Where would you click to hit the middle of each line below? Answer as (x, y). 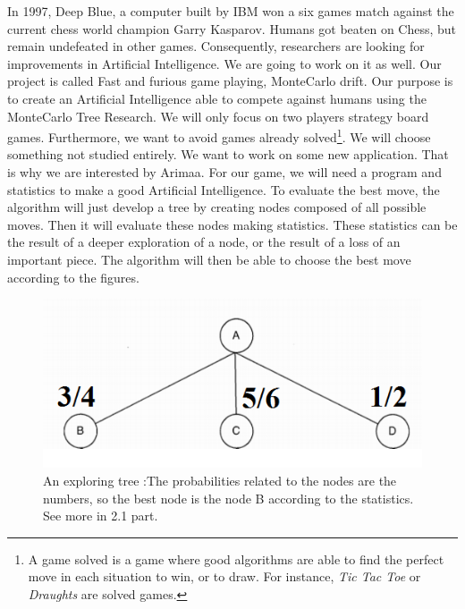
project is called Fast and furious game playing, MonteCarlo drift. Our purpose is (230, 81)
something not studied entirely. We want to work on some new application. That (228, 154)
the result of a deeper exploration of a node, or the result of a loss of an (204, 242)
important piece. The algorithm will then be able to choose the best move (209, 259)
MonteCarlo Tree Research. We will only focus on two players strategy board (218, 116)
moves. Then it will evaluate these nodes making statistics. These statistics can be (232, 224)
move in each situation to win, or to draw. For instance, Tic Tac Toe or (224, 576)
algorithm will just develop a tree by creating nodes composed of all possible (217, 207)
